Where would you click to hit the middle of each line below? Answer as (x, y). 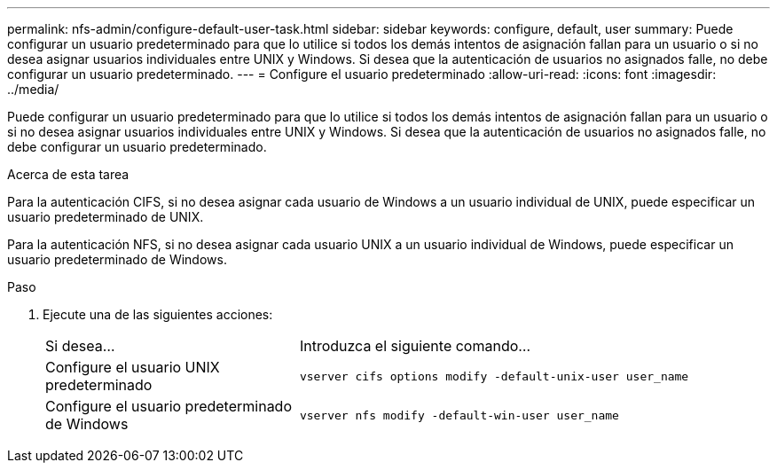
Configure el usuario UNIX (133, 367)
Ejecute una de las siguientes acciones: (158, 314)
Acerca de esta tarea (68, 174)
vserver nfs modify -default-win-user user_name (459, 415)
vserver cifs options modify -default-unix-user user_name (494, 376)
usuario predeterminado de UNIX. (106, 217)
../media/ (33, 89)
